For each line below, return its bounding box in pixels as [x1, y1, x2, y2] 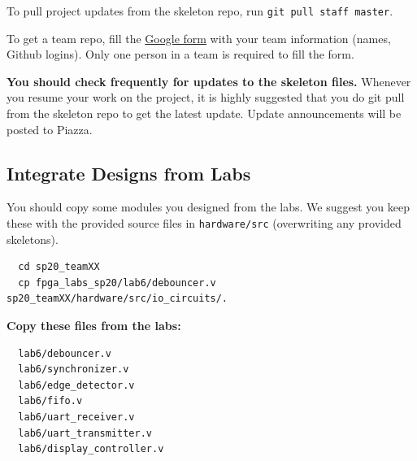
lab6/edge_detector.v [18, 379, 135, 391]
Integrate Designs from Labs [7, 160, 251, 185]
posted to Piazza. [7, 120, 93, 137]
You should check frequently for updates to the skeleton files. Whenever [7, 72, 411, 89]
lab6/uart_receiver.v [18, 411, 135, 424]
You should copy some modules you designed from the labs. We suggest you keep [7, 198, 410, 215]
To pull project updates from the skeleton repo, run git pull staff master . [7, 2, 393, 19]
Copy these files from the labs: [7, 317, 181, 334]
